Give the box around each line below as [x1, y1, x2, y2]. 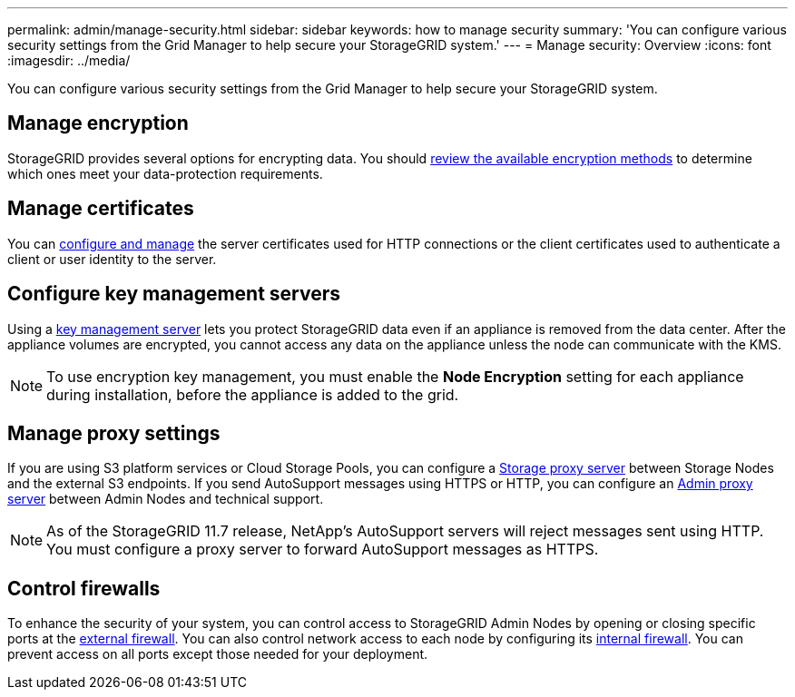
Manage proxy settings [7, 421, 221, 445]
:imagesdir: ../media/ [7, 53, 131, 68]
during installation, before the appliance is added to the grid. [46, 385, 459, 404]
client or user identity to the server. [7, 250, 217, 267]
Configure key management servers [7, 282, 341, 306]
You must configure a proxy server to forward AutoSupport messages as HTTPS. [46, 540, 599, 559]
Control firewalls [7, 576, 161, 600]
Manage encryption [7, 112, 189, 135]
